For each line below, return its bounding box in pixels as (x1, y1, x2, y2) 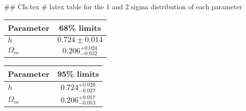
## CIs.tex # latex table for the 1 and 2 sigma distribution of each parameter (4, 1, 243, 11)
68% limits (59, 22, 101, 33)
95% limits (57, 68, 99, 80)
